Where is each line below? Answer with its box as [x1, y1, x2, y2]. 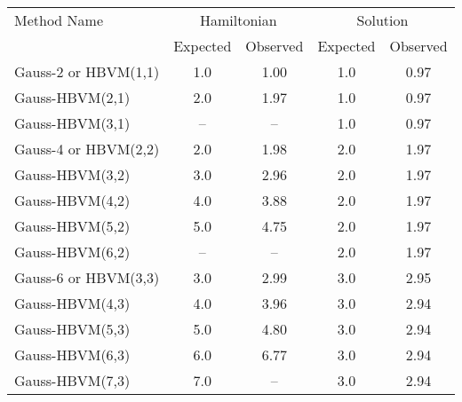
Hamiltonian [199, 10, 277, 30]
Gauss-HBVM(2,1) [14, 87, 131, 107]
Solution [356, 10, 409, 30]
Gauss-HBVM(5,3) [14, 319, 131, 339]
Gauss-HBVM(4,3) [14, 293, 131, 313]
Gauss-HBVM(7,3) [14, 370, 131, 390]
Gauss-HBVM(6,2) [14, 241, 131, 262]
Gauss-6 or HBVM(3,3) [14, 267, 160, 288]
